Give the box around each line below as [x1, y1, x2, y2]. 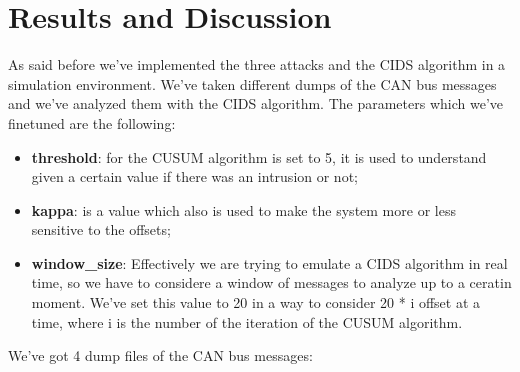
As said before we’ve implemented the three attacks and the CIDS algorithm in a [8, 54, 506, 75]
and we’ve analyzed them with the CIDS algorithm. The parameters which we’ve [8, 93, 504, 114]
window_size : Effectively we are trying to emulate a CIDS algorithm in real [31, 252, 508, 273]
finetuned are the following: [8, 112, 176, 133]
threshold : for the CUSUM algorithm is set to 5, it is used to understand [31, 146, 487, 167]
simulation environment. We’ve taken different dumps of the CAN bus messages [8, 73, 497, 94]
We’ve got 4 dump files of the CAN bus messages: [8, 345, 313, 366]
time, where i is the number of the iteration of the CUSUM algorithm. [31, 311, 463, 332]
